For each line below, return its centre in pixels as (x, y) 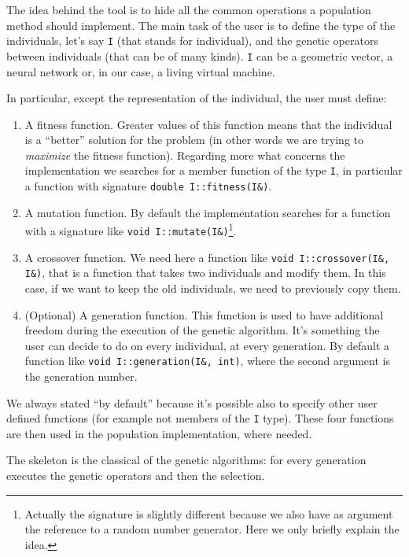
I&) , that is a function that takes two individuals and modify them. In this (205, 273)
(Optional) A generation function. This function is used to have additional (204, 314)
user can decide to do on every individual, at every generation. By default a (207, 345)
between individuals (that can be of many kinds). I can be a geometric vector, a (200, 55)
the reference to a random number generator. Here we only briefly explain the (212, 529)
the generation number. (81, 376)
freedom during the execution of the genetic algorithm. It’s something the (202, 330)
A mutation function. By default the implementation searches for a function (208, 212)
